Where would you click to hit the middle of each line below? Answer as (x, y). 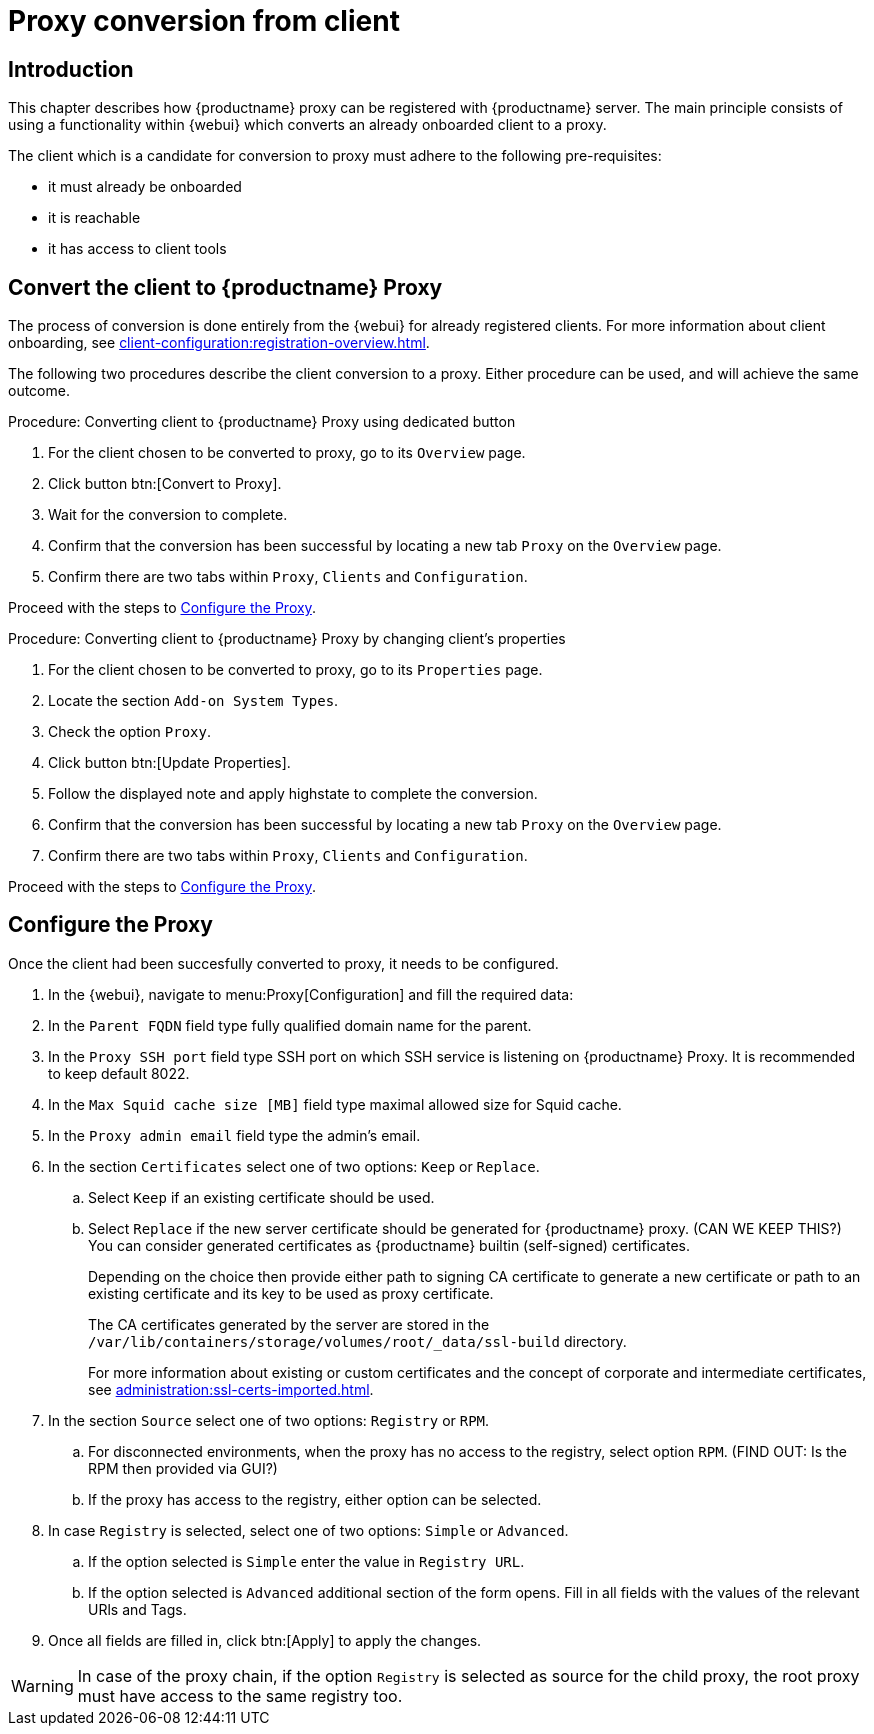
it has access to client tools (137, 249)
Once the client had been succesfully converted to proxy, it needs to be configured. (283, 963)
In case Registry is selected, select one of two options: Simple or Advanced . (308, 1530)
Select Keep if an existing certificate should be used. (261, 1197)
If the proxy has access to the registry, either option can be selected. (315, 1499)
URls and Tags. (137, 1609)
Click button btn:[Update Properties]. (169, 763)
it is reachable (94, 218)
